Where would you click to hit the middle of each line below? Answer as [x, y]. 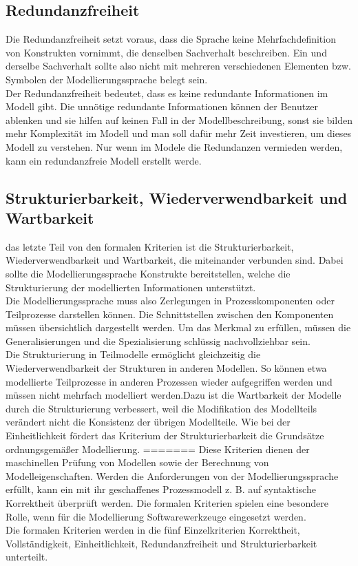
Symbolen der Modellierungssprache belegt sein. [107, 79]
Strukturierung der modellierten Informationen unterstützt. [131, 287]
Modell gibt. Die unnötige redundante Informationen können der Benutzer [162, 106]
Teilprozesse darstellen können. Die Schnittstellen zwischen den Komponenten [170, 314]
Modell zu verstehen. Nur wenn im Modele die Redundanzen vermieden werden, [174, 146]
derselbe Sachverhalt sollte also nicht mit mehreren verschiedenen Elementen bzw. [178, 66]
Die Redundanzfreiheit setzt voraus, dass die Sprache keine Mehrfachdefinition [171, 39]
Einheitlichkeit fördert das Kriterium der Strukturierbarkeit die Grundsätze [165, 436]
